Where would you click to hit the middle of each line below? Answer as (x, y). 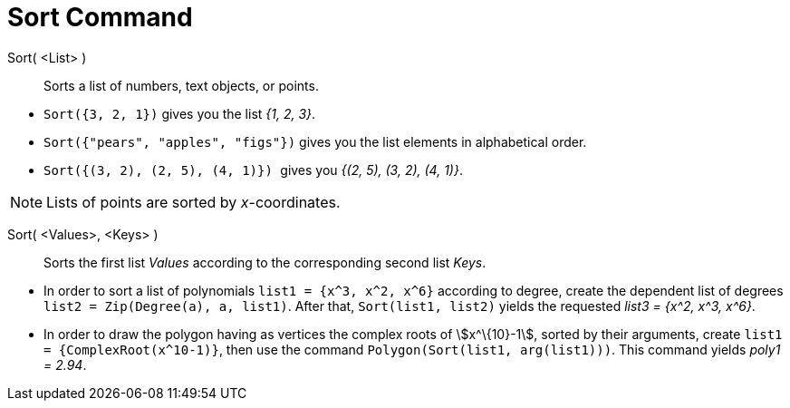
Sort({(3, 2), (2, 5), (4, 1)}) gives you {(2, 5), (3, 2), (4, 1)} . (253, 170)
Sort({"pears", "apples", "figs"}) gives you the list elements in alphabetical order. (315, 141)
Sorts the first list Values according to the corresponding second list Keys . (265, 262)
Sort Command (100, 17)
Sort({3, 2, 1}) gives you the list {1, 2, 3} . (180, 113)
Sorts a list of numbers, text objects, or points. (181, 85)
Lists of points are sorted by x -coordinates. (193, 202)
